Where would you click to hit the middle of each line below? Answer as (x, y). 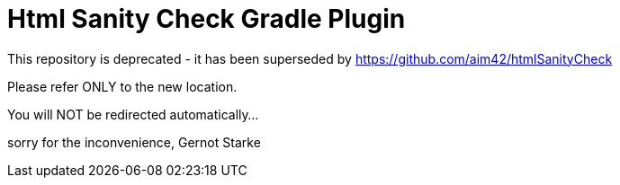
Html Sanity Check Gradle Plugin (207, 19)
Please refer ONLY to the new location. (122, 86)
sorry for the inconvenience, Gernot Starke (134, 142)
